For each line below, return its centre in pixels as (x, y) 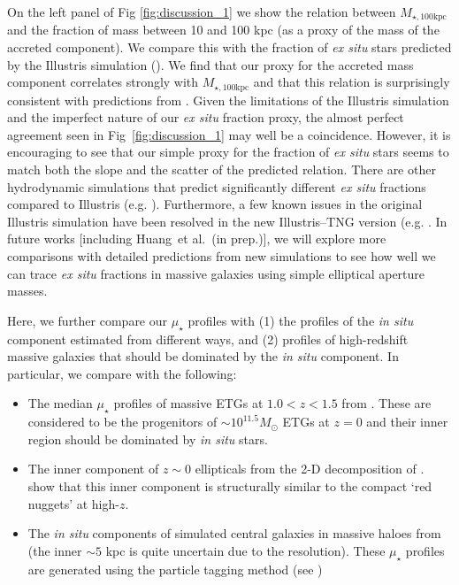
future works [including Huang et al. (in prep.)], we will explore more (197, 239)
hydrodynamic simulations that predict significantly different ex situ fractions (217, 186)
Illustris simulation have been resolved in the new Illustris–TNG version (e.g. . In (227, 221)
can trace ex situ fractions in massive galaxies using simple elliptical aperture (216, 273)
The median (60, 403)
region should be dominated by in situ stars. (148, 439)
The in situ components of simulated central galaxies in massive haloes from (234, 533)
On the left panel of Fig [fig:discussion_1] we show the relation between (202, 12)
